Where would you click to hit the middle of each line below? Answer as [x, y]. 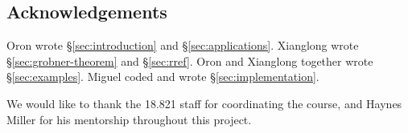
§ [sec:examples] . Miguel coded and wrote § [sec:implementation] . [163, 77]
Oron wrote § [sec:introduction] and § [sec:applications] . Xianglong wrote [183, 45]
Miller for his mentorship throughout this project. [129, 119]
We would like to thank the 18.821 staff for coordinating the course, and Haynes [204, 103]
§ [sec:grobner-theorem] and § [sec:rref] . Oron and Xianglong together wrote [190, 60]
